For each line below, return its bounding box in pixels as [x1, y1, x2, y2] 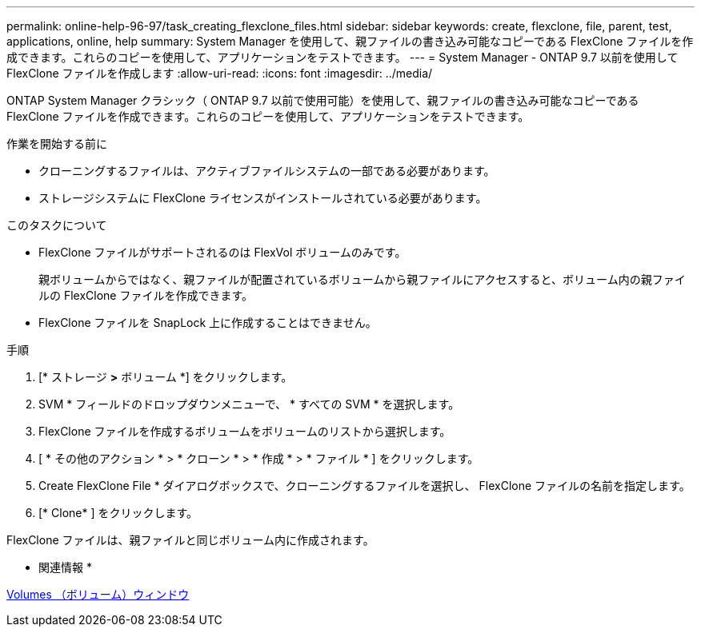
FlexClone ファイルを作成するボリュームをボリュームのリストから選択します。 [38, 424, 451, 438]
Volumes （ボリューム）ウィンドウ [6, 587, 190, 601]
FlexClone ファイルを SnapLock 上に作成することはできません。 [38, 316, 377, 329]
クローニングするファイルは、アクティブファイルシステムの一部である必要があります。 [38, 164, 495, 177]
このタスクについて [6, 218, 107, 232]
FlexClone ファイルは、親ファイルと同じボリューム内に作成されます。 [6, 533, 375, 547]
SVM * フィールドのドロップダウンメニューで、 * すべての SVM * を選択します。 [38, 397, 460, 411]
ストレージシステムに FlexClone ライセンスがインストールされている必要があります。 [38, 191, 487, 205]
